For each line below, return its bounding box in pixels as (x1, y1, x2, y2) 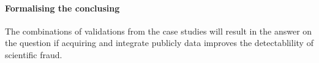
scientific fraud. (5, 48, 62, 61)
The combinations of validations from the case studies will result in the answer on (5, 24, 312, 37)
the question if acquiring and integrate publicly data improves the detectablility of (5, 36, 313, 49)
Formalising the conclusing (5, 1, 120, 14)
